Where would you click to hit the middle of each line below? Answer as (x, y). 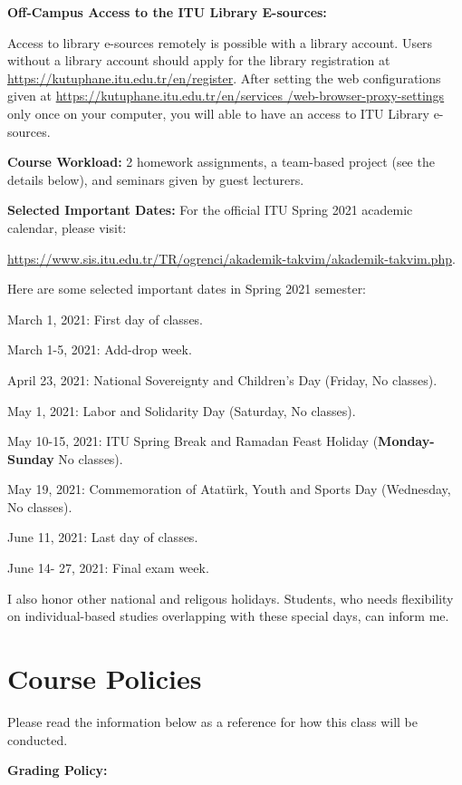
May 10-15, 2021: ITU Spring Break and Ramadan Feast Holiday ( (193, 441)
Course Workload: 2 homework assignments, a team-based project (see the (221, 162)
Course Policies (105, 678)
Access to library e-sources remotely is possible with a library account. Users (220, 42)
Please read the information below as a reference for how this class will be (213, 721)
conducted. (38, 739)
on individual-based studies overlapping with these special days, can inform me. (228, 616)
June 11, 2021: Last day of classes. (103, 537)
